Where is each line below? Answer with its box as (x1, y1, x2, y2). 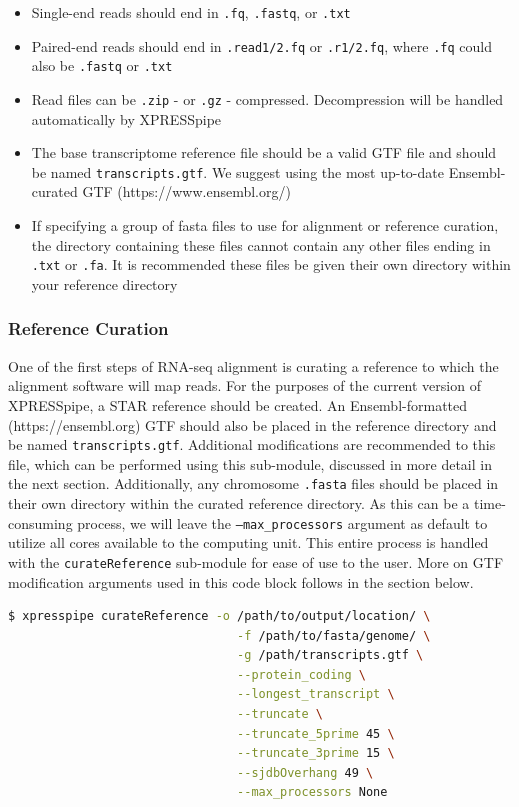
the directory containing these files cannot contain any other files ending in (31, 234, 491, 255)
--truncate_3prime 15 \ (237, 746, 395, 761)
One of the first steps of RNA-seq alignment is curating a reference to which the (8, 355, 499, 376)
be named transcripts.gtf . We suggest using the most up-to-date (31, 161, 444, 182)
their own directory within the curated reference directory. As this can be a (8, 493, 470, 513)
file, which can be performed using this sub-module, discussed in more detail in (8, 453, 492, 474)
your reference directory (31, 273, 178, 294)
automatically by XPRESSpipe (31, 108, 222, 129)
